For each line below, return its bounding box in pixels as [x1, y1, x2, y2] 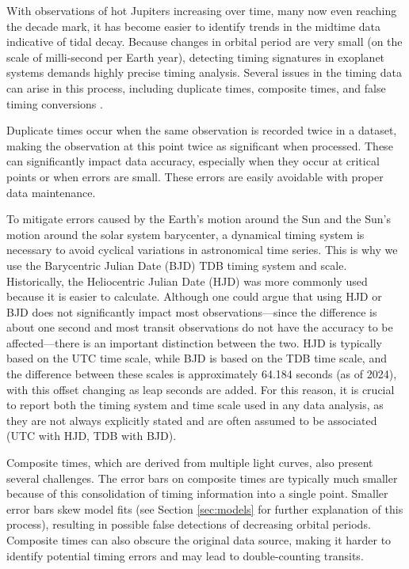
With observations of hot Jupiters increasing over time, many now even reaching [6, 2, 397, 18]
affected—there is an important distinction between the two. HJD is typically [6, 334, 382, 351]
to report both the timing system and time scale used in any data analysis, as [6, 396, 384, 413]
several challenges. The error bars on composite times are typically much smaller [6, 469, 398, 486]
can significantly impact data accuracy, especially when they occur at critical [6, 153, 380, 169]
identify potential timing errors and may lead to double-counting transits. [6, 547, 364, 563]
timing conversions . [6, 95, 103, 112]
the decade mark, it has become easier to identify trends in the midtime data [6, 17, 381, 34]
